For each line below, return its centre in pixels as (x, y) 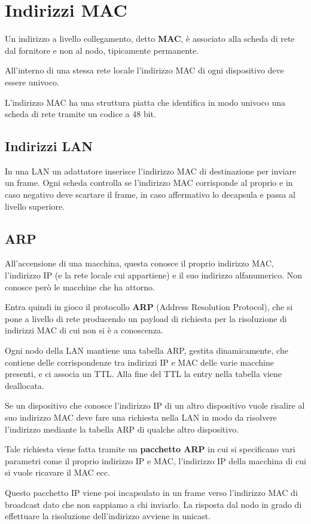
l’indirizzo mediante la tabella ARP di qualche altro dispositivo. (122, 429)
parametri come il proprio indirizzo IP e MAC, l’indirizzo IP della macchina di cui (155, 460)
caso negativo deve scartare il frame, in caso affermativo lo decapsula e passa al (150, 194)
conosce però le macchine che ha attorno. (80, 286)
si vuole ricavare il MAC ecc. (57, 472)
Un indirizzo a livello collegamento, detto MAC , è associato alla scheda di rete (150, 39)
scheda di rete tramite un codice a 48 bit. (80, 114)
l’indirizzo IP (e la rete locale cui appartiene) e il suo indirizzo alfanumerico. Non (154, 275)
